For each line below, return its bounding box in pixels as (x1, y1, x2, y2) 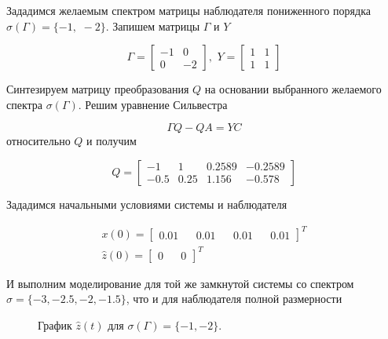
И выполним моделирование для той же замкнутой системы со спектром (6, 275, 354, 291)
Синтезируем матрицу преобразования (6, 81, 189, 97)
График (38, 316, 72, 333)
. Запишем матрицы (105, 17, 200, 34)
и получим (86, 133, 137, 149)
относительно (6, 133, 71, 149)
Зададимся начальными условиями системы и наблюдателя (6, 195, 287, 212)
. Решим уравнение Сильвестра (78, 96, 228, 112)
